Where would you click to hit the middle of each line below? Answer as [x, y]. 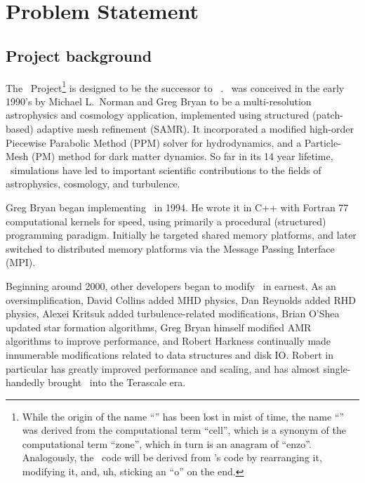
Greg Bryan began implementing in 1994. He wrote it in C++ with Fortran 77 [177, 207]
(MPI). [21, 262]
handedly [25, 382]
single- [337, 368]
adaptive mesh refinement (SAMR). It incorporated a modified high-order [195, 129]
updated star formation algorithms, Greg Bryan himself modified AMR [159, 327]
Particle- [323, 142]
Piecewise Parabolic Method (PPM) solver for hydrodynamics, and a [154, 142]
